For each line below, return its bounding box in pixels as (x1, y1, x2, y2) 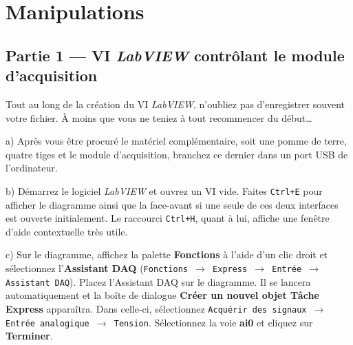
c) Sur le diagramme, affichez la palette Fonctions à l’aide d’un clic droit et (6, 247, 328, 262)
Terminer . (6, 328, 53, 343)
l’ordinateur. (6, 160, 58, 175)
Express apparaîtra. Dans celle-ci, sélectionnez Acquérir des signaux (6, 301, 307, 315)
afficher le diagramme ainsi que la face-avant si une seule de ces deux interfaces (6, 197, 339, 211)
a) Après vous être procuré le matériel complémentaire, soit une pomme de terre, (6, 134, 347, 148)
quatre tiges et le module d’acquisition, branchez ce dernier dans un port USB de (6, 147, 348, 161)
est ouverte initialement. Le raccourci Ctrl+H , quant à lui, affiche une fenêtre (6, 211, 330, 225)
